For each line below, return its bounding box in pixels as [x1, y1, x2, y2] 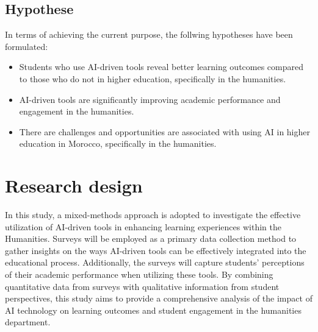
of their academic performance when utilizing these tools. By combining [5, 268, 273, 281]
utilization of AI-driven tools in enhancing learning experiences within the [5, 220, 281, 233]
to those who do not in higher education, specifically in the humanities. [19, 72, 286, 85]
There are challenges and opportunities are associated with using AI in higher [19, 125, 310, 138]
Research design [5, 173, 143, 198]
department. [5, 316, 51, 328]
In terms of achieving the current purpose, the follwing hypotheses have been [5, 28, 293, 41]
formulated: [5, 40, 48, 52]
